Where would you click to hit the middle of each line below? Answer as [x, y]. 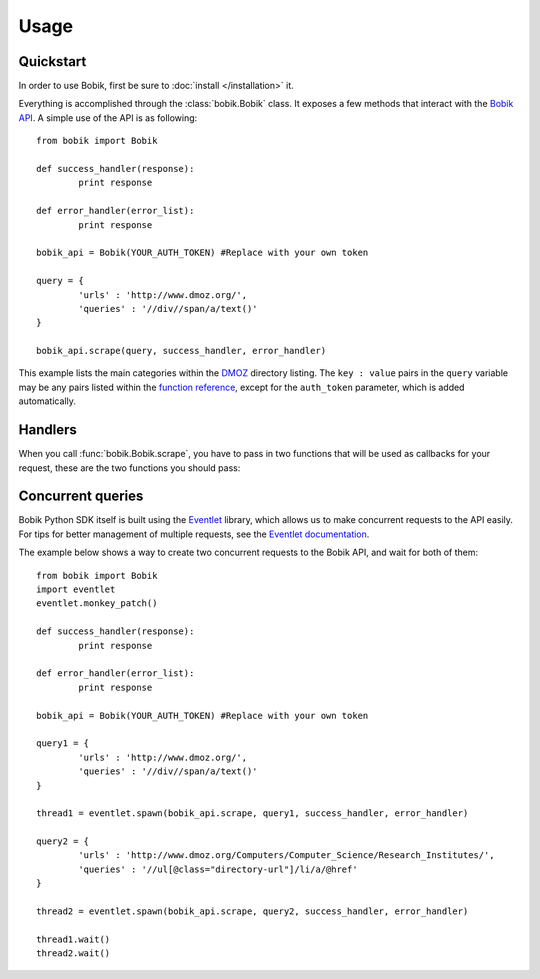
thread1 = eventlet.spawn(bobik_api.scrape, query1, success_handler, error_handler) [252, 813]
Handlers [47, 430]
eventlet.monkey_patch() [97, 603]
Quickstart [52, 61]
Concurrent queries [81, 496]
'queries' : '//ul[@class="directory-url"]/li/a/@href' [218, 869]
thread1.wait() [73, 939]
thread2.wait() [73, 953]
